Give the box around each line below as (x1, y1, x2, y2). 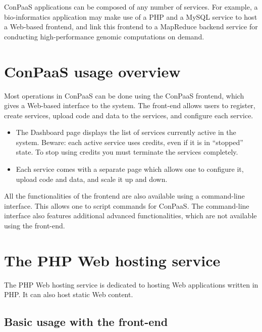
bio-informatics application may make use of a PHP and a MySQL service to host (4, 11, 257, 22)
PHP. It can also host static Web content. (4, 289, 133, 300)
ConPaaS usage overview (4, 61, 181, 81)
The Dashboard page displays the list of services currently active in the (16, 127, 236, 137)
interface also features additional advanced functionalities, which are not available (4, 210, 257, 221)
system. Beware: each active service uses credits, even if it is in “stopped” (16, 136, 243, 147)
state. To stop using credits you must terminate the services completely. (16, 147, 238, 157)
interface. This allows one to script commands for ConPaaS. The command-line (4, 200, 249, 211)
